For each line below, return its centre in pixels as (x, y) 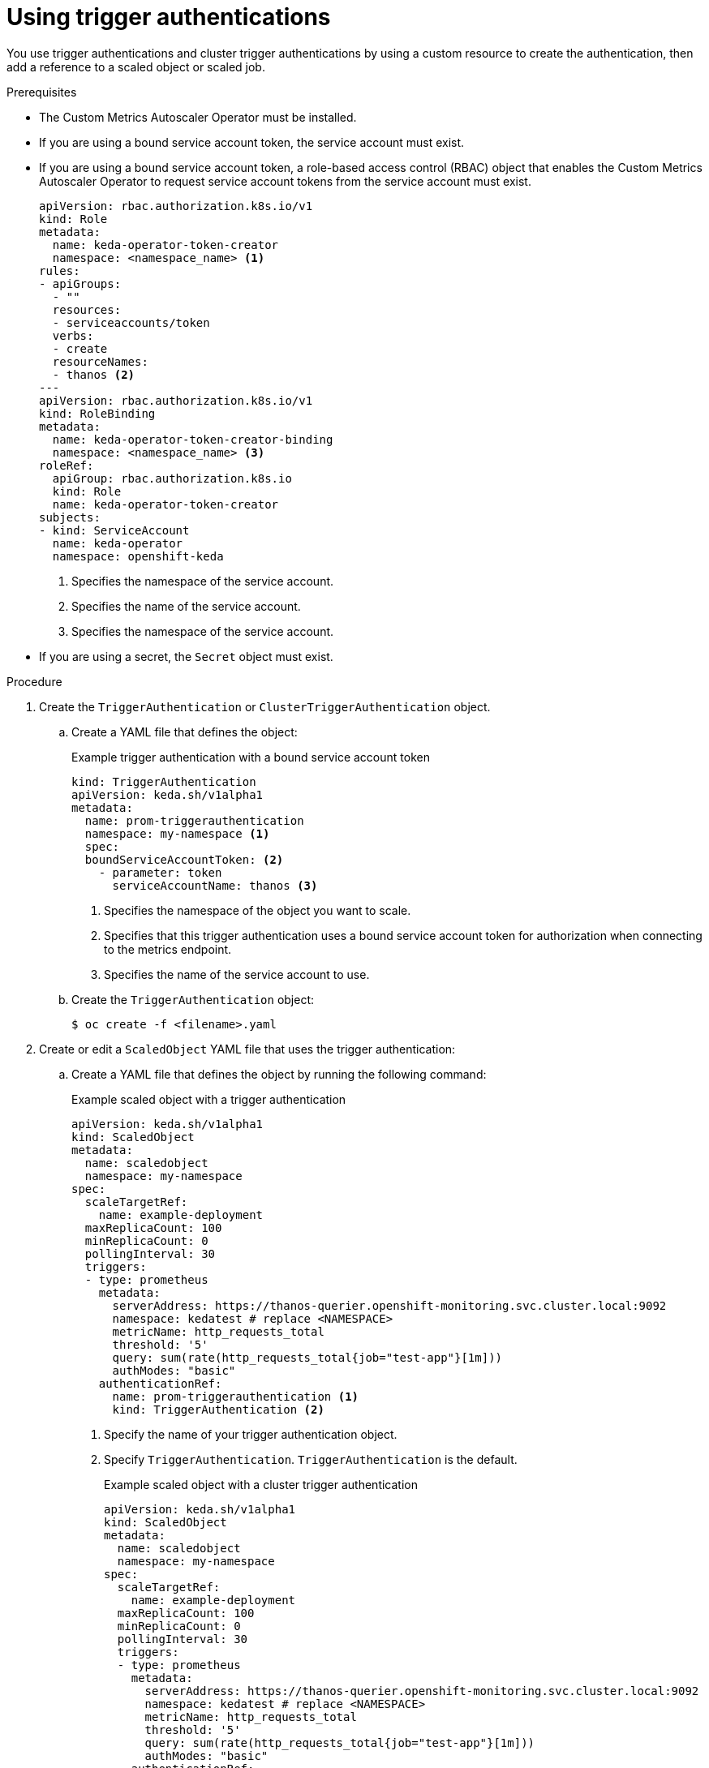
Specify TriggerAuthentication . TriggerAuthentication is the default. (311, 1459)
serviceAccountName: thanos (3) (215, 885)
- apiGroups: (80, 283)
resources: (87, 309)
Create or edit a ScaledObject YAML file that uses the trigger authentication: (247, 1049)
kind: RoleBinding (97, 413)
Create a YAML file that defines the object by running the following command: (279, 1074)
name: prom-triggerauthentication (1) (236, 1396)
